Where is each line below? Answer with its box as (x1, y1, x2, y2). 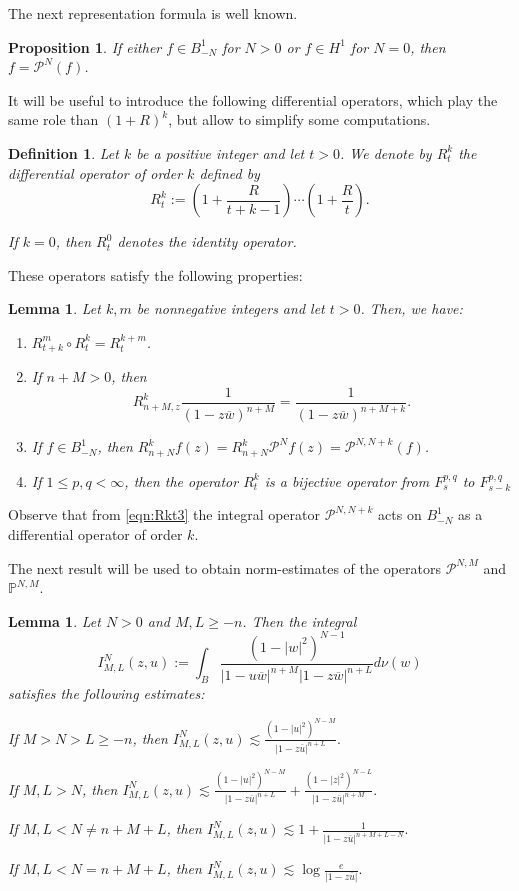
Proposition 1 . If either (8, 36, 162, 57)
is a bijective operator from (264, 470, 430, 491)
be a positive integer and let (136, 142, 305, 163)
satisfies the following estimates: (8, 683, 205, 704)
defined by (199, 162, 260, 183)
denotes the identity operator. (117, 231, 297, 252)
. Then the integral (242, 610, 357, 631)
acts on (378, 504, 422, 525)
